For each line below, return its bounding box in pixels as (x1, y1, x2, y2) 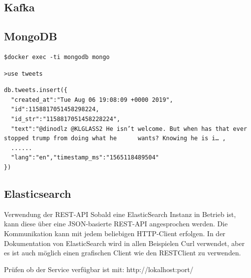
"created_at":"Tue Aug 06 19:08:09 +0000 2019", (11, 96, 173, 103)
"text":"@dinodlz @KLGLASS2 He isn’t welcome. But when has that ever (11, 125, 247, 132)
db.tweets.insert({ (4, 87, 67, 94)
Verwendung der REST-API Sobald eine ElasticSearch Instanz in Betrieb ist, (4, 209, 236, 219)
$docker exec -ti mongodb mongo (4, 53, 110, 61)
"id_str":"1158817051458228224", (11, 115, 121, 123)
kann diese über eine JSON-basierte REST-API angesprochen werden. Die (4, 218, 228, 229)
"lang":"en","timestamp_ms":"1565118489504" (11, 154, 159, 161)
